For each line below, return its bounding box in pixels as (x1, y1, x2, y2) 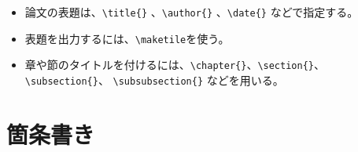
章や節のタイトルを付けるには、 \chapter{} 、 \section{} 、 (24, 56, 325, 73)
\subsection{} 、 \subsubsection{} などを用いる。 (24, 71, 284, 88)
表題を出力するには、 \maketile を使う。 (24, 30, 230, 46)
